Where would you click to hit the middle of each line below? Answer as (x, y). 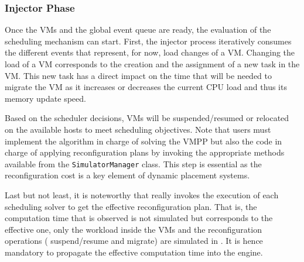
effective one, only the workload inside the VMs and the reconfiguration (133, 229)
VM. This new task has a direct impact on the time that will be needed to (139, 75)
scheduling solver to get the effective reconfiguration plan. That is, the (131, 206)
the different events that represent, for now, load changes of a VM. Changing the (150, 52)
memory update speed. (45, 98)
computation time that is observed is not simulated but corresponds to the (139, 218)
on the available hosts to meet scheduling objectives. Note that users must (138, 129)
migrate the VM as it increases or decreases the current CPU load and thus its (146, 87)
